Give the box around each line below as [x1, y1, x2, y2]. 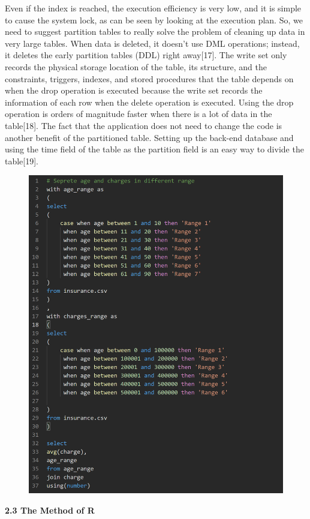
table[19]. [5, 154, 39, 167]
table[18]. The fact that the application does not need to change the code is [5, 119, 282, 131]
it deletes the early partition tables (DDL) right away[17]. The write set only [5, 49, 287, 61]
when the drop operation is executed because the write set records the [5, 84, 263, 97]
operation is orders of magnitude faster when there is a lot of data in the [5, 107, 272, 120]
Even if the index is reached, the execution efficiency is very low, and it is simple [5, 2, 302, 14]
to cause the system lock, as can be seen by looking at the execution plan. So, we [5, 13, 303, 26]
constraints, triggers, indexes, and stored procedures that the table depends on [5, 72, 294, 85]
